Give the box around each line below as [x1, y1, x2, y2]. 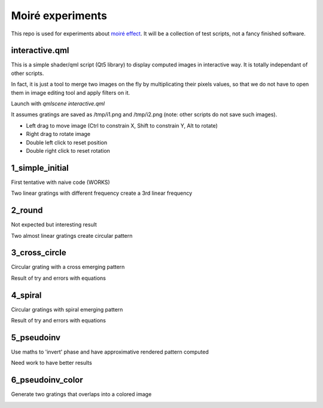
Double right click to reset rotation [26, 147, 111, 154]
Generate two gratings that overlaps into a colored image [11, 391, 152, 398]
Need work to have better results [11, 359, 92, 367]
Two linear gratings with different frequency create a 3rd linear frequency [11, 189, 193, 197]
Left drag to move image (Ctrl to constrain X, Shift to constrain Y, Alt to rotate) [26, 122, 218, 129]
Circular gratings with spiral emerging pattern [11, 306, 123, 313]
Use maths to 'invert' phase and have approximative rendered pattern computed [11, 348, 209, 356]
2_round [11, 205, 43, 216]
